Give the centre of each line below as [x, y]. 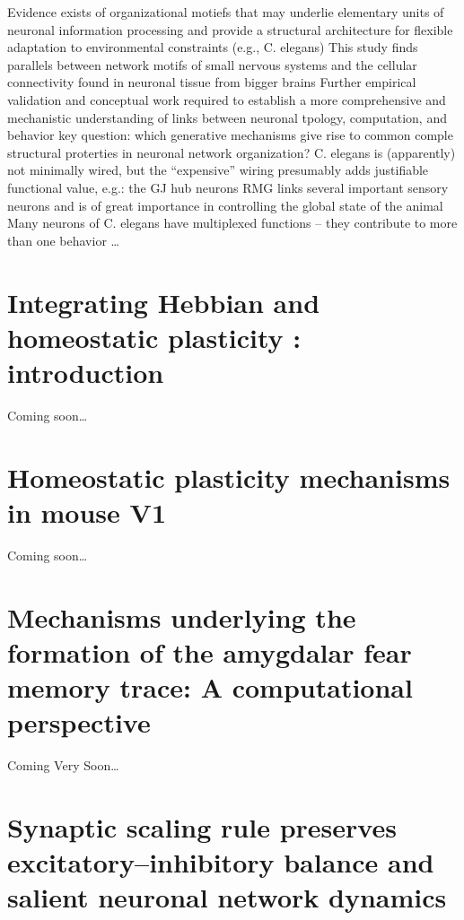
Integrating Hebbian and [164, 302]
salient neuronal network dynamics [227, 897]
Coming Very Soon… [63, 765]
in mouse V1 [87, 512]
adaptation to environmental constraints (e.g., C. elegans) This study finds [213, 47]
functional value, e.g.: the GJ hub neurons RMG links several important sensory [228, 187]
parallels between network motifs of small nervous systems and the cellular [212, 64]
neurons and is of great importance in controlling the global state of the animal [225, 205]
